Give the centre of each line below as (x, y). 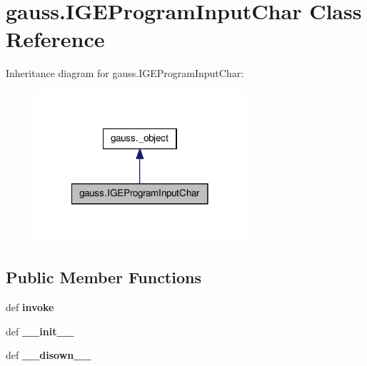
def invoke (30, 307)
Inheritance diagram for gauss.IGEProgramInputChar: (125, 73)
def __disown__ (49, 355)
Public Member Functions (104, 277)
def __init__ (40, 331)
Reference (55, 39)
